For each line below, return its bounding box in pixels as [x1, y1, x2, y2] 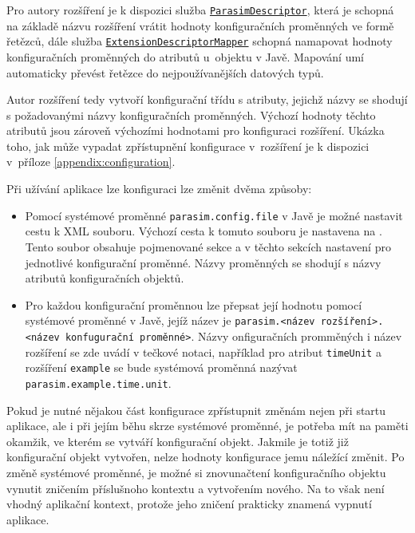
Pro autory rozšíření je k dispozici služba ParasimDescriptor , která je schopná [6, 2, 394, 18]
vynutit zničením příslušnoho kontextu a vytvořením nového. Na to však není [6, 480, 385, 496]
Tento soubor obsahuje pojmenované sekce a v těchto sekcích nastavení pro [25, 238, 391, 255]
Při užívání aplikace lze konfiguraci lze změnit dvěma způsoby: [6, 180, 312, 197]
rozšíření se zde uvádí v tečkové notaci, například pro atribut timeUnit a [25, 343, 381, 360]
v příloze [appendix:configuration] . [6, 153, 176, 170]
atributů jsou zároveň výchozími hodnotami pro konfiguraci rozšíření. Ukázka [6, 122, 385, 139]
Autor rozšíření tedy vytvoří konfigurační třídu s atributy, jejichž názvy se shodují [6, 91, 408, 108]
